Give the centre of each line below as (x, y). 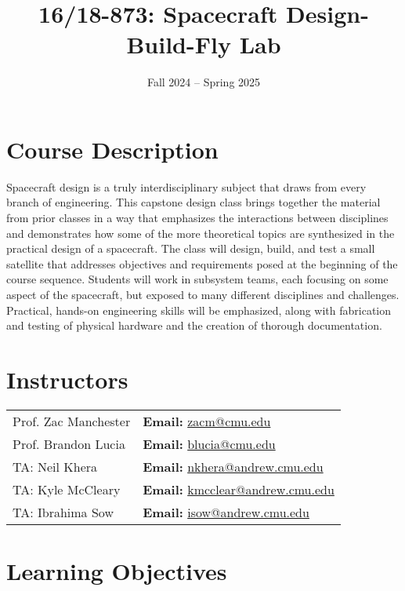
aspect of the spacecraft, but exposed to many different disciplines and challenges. (203, 294)
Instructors (67, 379)
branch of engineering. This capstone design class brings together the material (193, 202)
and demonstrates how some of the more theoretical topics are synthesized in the (201, 233)
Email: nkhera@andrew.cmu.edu (233, 466)
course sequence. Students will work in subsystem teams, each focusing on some (197, 279)
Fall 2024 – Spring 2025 (204, 82)
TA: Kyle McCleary (67, 489)
